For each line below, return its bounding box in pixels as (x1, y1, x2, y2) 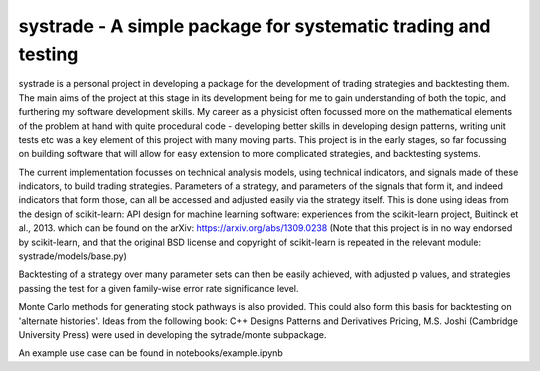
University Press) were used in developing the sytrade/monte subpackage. (18, 328, 327, 340)
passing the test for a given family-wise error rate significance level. (18, 282, 299, 294)
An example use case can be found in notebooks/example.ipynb (18, 347, 284, 359)
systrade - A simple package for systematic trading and (18, 15, 491, 37)
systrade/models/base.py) (18, 250, 127, 262)
